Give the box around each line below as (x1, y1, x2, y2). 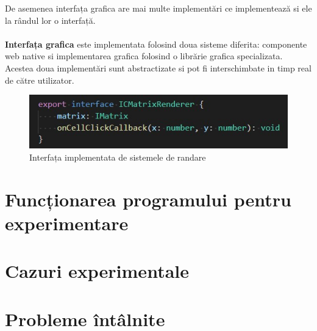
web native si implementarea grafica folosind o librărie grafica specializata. (5, 49, 283, 62)
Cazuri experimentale (5, 258, 189, 283)
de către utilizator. (5, 73, 74, 86)
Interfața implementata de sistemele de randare (29, 151, 206, 164)
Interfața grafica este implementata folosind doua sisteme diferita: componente (5, 37, 307, 50)
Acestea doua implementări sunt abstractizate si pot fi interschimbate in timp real (5, 61, 312, 74)
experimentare (5, 211, 129, 236)
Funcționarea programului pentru (5, 186, 291, 211)
